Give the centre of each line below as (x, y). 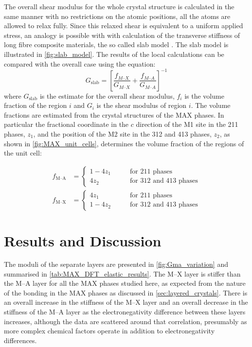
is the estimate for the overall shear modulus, (107, 95)
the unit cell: (23, 153)
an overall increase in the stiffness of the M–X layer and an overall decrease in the (126, 302)
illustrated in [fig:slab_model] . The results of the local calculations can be (114, 54)
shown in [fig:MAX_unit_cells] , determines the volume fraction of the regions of (124, 143)
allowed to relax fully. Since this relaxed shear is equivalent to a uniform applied (124, 26)
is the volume (204, 95)
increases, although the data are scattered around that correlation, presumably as (126, 321)
